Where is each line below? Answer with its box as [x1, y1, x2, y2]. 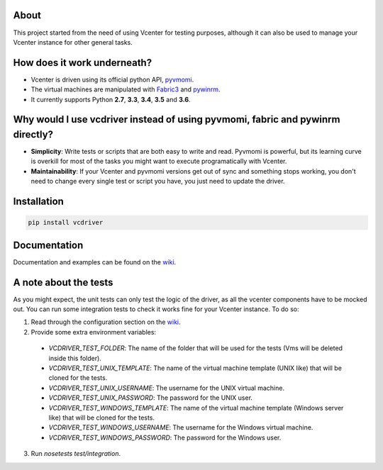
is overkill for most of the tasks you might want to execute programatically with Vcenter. [30, 157, 287, 166]
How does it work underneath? [13, 57, 152, 69]
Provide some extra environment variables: [30, 328, 156, 336]
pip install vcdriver [28, 218, 104, 227]
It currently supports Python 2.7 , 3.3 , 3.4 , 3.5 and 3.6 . [30, 95, 191, 103]
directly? [13, 128, 53, 140]
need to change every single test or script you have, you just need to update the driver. [30, 177, 285, 186]
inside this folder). [48, 354, 102, 362]
